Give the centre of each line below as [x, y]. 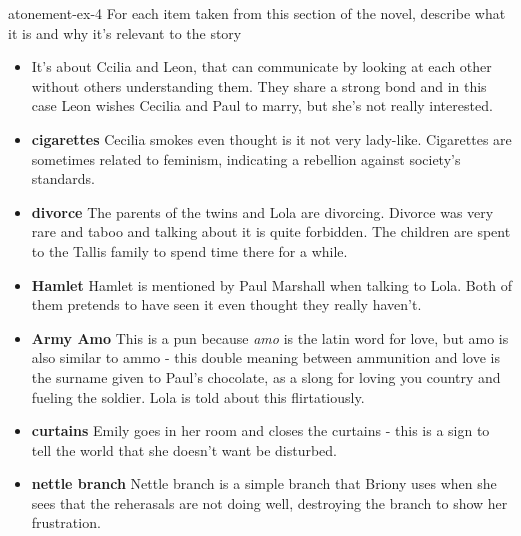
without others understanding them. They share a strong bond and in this [259, 85]
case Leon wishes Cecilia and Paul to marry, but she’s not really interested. [262, 105]
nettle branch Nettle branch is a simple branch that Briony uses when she [264, 483]
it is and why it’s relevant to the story [125, 32]
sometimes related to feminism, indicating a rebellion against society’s [246, 158]
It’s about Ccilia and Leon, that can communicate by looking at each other [261, 66]
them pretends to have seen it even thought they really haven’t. [226, 304]
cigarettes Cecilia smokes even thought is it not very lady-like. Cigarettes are [271, 138]
